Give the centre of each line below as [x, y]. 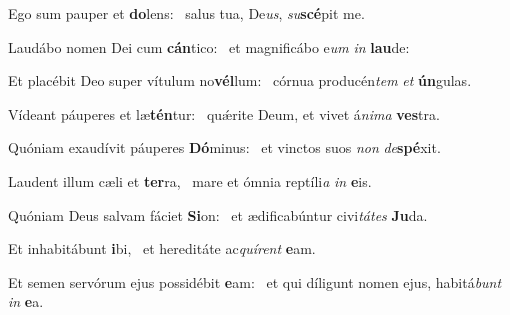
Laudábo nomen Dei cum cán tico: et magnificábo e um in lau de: [209, 46]
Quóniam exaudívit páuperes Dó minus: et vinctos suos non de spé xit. [224, 147]
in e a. [26, 301]
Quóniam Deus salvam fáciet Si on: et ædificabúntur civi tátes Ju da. [218, 214]
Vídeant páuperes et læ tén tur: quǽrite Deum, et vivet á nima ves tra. [224, 113]
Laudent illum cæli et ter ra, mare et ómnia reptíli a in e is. [190, 180]
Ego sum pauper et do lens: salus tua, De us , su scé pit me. [186, 13]
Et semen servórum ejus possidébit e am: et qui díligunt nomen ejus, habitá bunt [255, 281]
